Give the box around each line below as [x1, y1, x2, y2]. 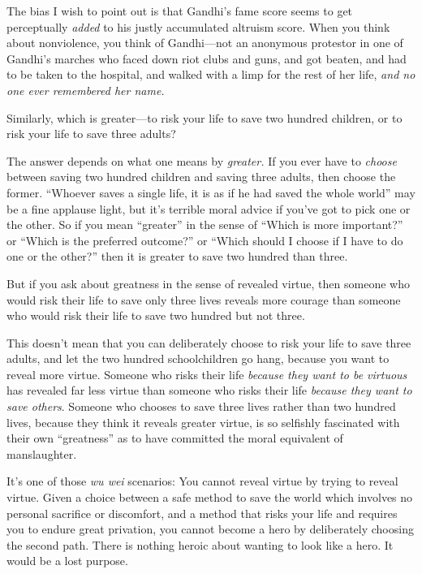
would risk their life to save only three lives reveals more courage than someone [6, 291, 401, 308]
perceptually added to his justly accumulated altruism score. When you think [6, 18, 390, 35]
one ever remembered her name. [6, 81, 165, 98]
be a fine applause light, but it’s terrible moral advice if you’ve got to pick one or [6, 200, 411, 217]
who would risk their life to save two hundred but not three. [6, 307, 305, 324]
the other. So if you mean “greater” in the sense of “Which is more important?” [6, 216, 403, 233]
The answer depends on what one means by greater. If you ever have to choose [6, 152, 397, 169]
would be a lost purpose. [6, 552, 128, 569]
